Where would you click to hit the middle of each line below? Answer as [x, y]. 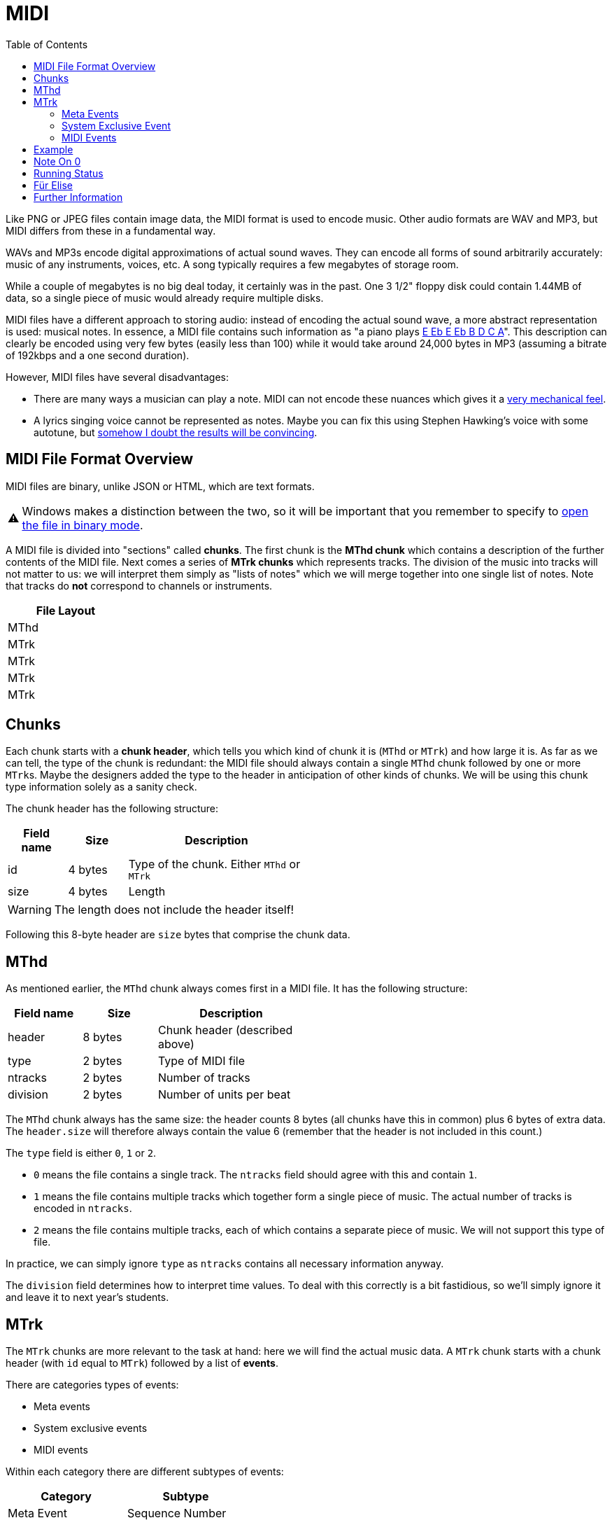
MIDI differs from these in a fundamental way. [111, 230]
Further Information [78, 197]
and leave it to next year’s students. [87, 1297]
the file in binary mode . [83, 525]
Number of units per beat [225, 1095]
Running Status [69, 173]
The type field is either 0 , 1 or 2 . [81, 1153]
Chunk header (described [226, 1030]
